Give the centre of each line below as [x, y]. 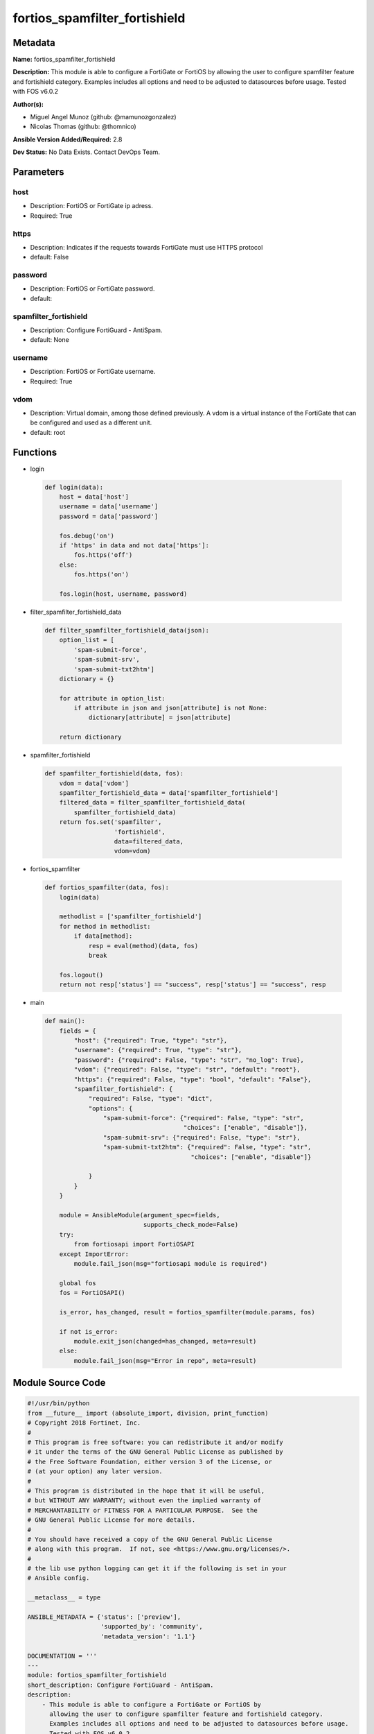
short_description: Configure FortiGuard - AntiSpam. [121, 1685]
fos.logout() [81, 975]
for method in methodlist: [105, 926]
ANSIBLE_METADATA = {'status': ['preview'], [104, 1617]
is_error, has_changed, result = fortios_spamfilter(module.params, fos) [187, 1312]
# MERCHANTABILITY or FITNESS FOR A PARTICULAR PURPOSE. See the [142, 1510]
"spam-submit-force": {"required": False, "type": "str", [204, 1118]
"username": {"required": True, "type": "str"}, [158, 1050]
